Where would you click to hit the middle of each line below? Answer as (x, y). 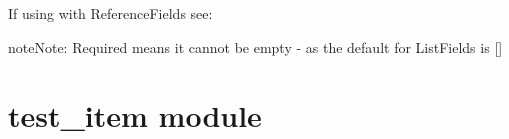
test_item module (135, 115)
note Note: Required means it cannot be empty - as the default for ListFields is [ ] (255, 46)
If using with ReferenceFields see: (110, 13)
